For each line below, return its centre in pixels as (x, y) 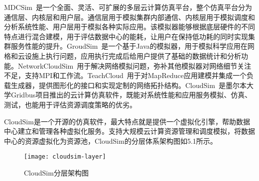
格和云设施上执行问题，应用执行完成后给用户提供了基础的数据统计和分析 (123, 55)
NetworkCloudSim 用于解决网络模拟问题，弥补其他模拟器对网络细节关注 (134, 65)
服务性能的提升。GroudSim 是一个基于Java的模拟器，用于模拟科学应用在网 (132, 46)
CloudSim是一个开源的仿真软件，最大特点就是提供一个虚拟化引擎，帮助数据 (127, 121)
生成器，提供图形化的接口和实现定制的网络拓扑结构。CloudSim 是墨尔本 (129, 85)
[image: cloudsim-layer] (65, 157)
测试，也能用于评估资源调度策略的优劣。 (70, 104)
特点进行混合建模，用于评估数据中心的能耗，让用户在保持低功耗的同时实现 (126, 36)
